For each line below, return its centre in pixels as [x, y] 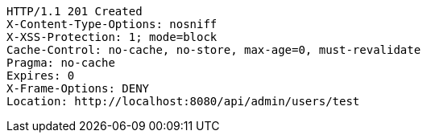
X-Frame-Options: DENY [78, 88]
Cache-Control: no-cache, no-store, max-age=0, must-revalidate [214, 50]
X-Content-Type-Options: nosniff [112, 24]
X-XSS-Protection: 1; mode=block [112, 37]
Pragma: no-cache [61, 63]
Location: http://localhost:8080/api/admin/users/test [183, 101]
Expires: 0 [41, 76]
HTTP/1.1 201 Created [75, 11]
